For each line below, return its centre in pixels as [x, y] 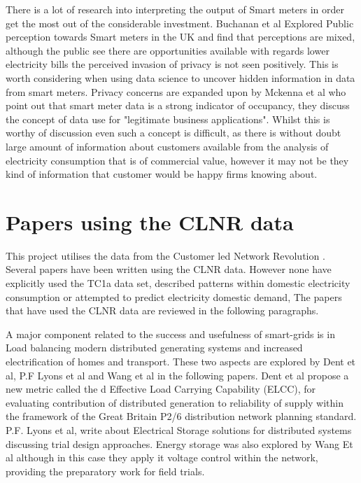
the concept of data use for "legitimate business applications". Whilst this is [168, 119]
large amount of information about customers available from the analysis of [167, 146]
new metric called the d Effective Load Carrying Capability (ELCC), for [161, 389]
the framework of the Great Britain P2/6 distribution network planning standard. [181, 416]
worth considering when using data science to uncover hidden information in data [180, 77]
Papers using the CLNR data [150, 222]
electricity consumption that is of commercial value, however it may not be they [177, 160]
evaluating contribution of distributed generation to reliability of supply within [175, 402]
